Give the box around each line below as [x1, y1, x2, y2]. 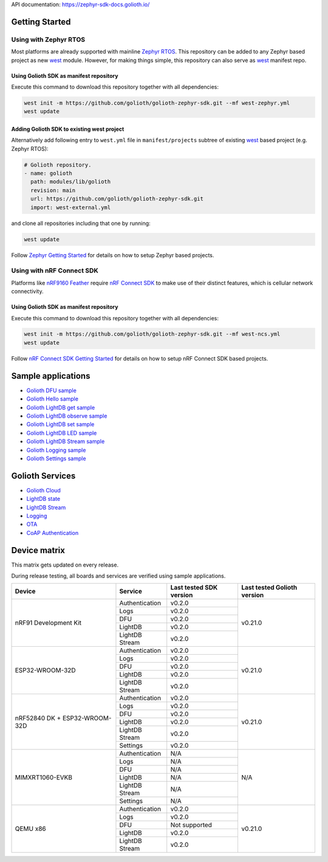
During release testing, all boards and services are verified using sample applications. [11, 572, 226, 580]
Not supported [170, 821, 213, 829]
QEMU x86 [15, 824, 46, 833]
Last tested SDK [170, 584, 218, 592]
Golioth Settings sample [26, 455, 86, 462]
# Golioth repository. [24, 161, 92, 168]
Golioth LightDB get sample [26, 404, 95, 411]
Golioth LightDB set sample [26, 421, 95, 428]
